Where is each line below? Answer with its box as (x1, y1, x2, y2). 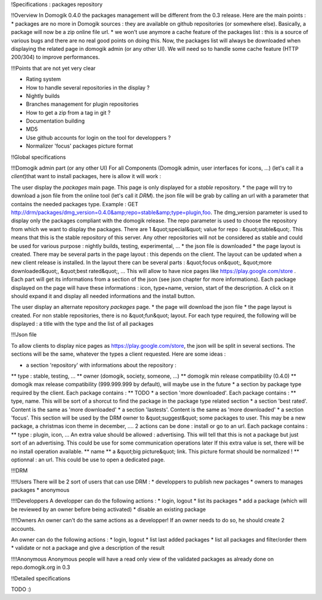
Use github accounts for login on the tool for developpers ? (26, 134, 171, 141)
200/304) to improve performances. (11, 54, 100, 61)
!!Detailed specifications (11, 574, 71, 582)
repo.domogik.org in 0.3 (11, 564, 70, 571)
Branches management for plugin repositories (26, 100, 139, 108)
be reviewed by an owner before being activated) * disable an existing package (11, 506, 206, 513)
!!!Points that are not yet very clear (11, 65, 96, 72)
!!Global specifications (11, 153, 66, 161)
